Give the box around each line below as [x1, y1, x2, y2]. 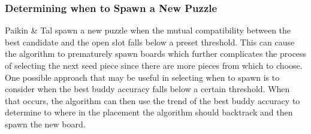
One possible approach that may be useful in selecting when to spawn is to [5, 71, 280, 83]
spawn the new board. [5, 117, 86, 130]
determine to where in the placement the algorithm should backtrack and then [5, 106, 293, 118]
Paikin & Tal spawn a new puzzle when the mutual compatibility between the [5, 24, 291, 36]
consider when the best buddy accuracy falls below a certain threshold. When [5, 83, 290, 95]
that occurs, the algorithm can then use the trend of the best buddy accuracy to [5, 94, 300, 106]
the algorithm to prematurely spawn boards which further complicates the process [5, 47, 307, 60]
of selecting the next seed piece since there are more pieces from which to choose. [5, 59, 303, 71]
